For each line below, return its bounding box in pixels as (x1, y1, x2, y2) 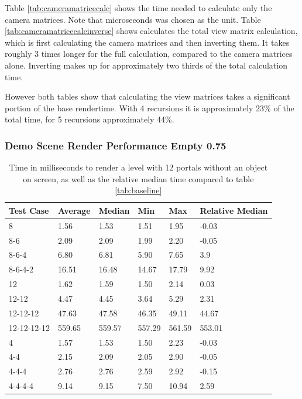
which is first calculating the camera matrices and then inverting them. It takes (5, 36, 290, 48)
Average (58, 204, 91, 216)
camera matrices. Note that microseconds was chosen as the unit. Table (5, 13, 261, 25)
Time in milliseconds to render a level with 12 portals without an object (9, 161, 268, 173)
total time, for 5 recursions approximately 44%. (5, 113, 174, 125)
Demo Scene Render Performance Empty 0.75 (5, 138, 227, 152)
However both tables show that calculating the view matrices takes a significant (5, 90, 290, 103)
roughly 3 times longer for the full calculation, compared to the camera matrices (5, 47, 293, 60)
